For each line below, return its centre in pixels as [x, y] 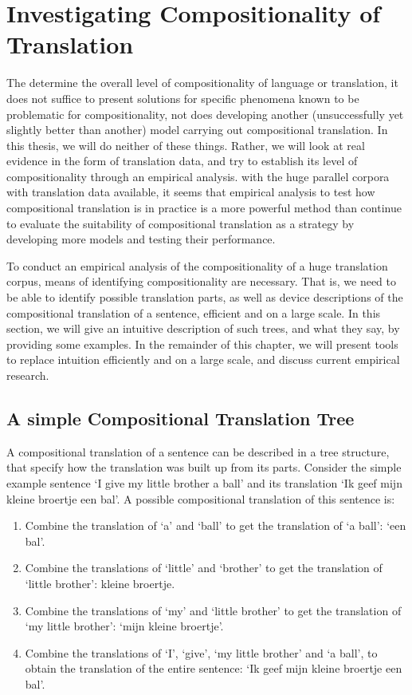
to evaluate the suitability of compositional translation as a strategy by [180, 223]
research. [28, 375]
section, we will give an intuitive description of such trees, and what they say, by [203, 328]
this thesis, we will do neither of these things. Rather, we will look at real [186, 145]
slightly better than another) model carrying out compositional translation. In [197, 130]
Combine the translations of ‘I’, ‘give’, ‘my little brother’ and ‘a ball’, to [201, 652]
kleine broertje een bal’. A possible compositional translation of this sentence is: [201, 498]
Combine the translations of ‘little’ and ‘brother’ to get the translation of [204, 568]
